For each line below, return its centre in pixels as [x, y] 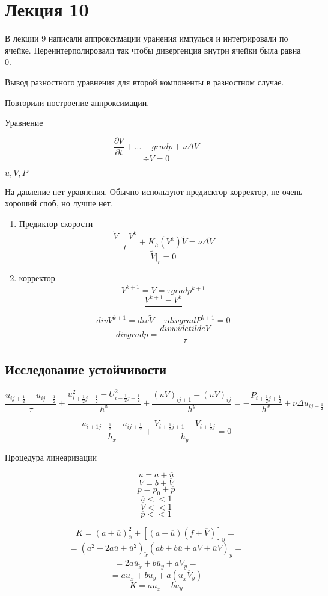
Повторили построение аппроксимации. [77, 102]
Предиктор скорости [56, 223]
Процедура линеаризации [51, 457]
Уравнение [24, 123]
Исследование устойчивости [86, 369]
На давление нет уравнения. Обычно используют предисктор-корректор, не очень [154, 191]
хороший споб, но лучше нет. [59, 203]
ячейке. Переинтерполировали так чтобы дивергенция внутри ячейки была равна [153, 50]
